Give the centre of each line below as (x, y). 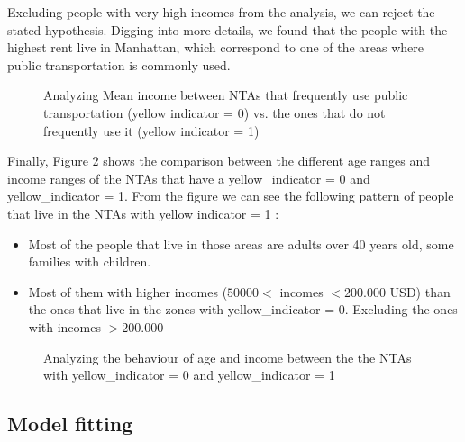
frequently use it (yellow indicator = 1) (151, 130)
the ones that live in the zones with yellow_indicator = (182, 309)
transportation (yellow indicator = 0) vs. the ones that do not (214, 112)
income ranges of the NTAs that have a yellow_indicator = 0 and (189, 178)
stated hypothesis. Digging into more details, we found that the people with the (228, 29)
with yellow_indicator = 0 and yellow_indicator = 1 (189, 375)
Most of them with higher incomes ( (128, 291)
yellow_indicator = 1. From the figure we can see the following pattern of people (231, 196)
